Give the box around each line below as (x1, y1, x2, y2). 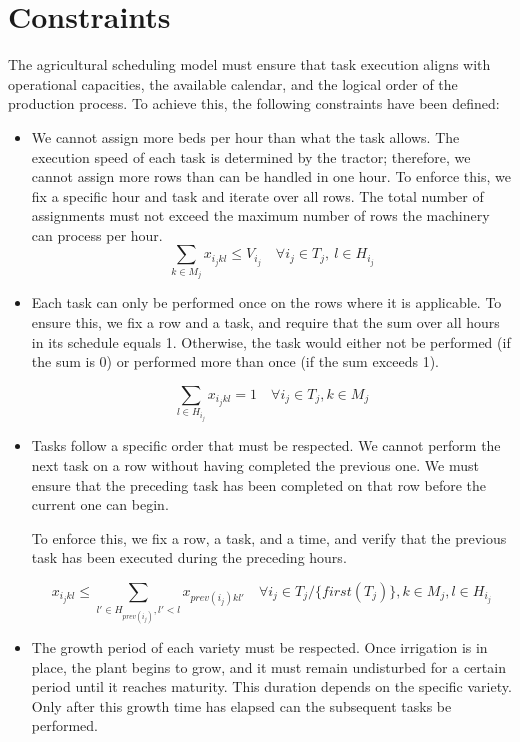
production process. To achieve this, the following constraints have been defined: (8, 93, 500, 114)
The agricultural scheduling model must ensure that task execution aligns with (8, 54, 491, 75)
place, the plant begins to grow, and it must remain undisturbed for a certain (31, 656, 506, 677)
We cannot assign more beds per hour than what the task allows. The (31, 126, 460, 147)
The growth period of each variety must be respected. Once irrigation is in (31, 636, 488, 657)
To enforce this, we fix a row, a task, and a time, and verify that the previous (31, 527, 507, 548)
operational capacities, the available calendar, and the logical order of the (8, 73, 458, 94)
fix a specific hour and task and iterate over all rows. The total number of (31, 185, 484, 206)
